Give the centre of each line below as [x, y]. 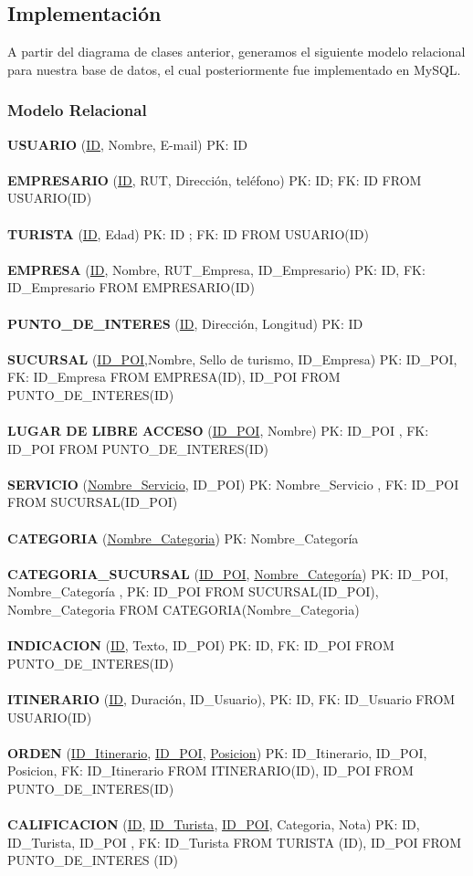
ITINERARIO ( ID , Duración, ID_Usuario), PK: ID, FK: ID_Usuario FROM [231, 699]
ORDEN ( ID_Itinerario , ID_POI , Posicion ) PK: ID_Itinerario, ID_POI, [217, 752]
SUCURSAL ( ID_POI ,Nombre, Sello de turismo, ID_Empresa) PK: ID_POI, [232, 359]
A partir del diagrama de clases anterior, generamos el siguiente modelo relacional [236, 52]
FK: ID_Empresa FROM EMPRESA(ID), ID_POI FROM [174, 377]
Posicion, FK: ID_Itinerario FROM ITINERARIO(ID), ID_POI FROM [210, 770]
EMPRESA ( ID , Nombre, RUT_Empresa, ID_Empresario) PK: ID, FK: [216, 269]
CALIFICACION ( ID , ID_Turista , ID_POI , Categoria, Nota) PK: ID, [214, 824]
